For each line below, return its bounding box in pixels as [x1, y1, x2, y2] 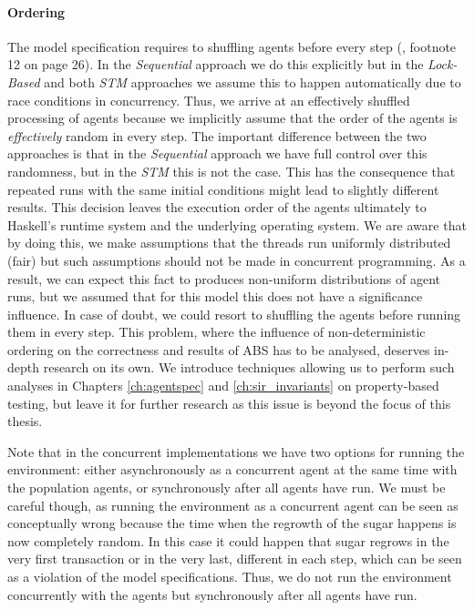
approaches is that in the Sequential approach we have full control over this [7, 144, 428, 163]
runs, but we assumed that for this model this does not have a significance [7, 287, 423, 306]
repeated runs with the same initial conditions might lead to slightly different [7, 179, 439, 198]
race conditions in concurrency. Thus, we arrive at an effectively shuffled [7, 90, 410, 109]
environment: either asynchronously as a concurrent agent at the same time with [7, 460, 458, 479]
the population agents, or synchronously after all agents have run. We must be [7, 478, 446, 497]
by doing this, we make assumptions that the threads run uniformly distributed [7, 233, 451, 252]
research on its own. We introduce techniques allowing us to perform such [43, 358, 455, 377]
